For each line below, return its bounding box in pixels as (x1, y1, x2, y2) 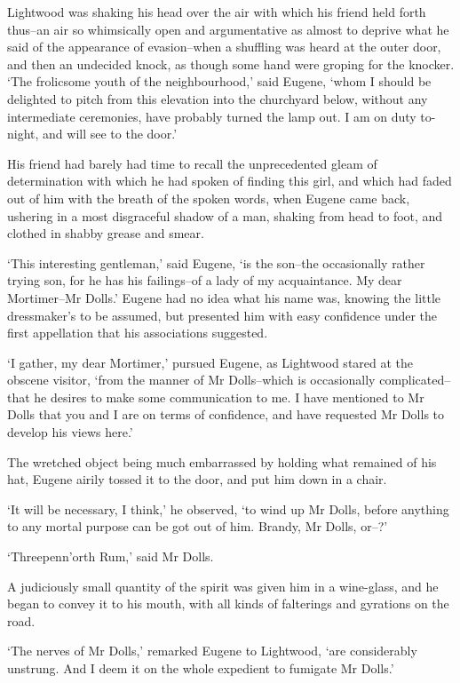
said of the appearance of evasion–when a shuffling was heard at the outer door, (7, 37, 441, 56)
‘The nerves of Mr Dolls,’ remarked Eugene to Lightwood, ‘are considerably (7, 641, 417, 660)
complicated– (379, 370, 451, 389)
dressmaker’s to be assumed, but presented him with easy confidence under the (7, 306, 438, 324)
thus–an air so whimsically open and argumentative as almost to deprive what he (7, 20, 449, 38)
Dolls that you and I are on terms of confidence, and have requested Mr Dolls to (7, 405, 445, 424)
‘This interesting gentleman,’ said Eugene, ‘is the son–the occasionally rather (7, 253, 425, 272)
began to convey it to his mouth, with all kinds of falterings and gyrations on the (7, 594, 449, 613)
